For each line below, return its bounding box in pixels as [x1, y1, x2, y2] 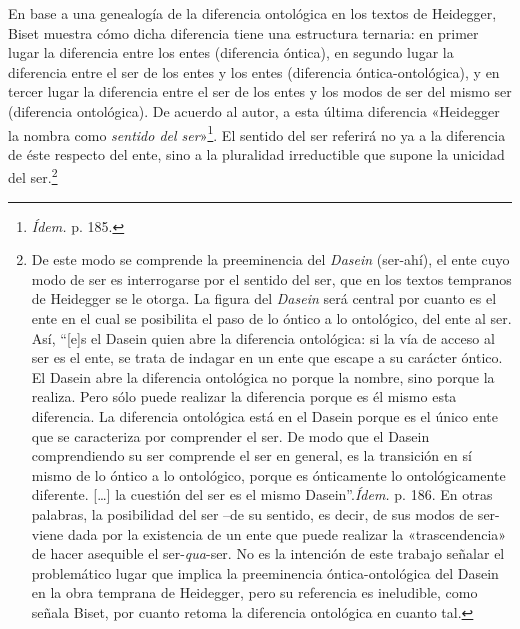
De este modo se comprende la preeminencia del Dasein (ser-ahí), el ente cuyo [31, 249, 510, 270]
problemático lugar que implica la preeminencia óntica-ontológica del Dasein [31, 562, 499, 583]
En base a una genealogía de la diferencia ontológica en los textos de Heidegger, [8, 3, 497, 23]
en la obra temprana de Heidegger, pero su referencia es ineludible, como [31, 582, 478, 603]
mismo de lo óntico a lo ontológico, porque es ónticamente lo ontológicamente [31, 464, 506, 485]
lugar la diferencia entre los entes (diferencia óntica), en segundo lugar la [8, 42, 454, 63]
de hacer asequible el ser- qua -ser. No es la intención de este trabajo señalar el [31, 543, 505, 564]
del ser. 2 [8, 164, 58, 188]
